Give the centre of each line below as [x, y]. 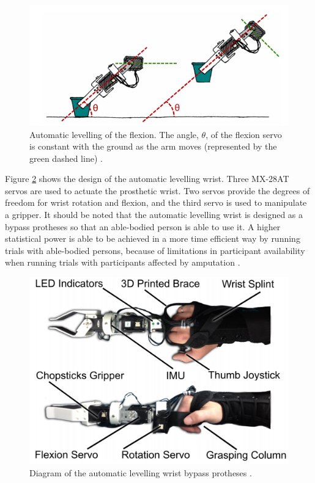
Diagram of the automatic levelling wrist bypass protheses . [141, 472]
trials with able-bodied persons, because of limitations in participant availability [155, 250]
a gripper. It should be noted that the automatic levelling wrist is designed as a [154, 215]
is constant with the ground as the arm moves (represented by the [153, 146]
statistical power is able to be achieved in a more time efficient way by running [153, 238]
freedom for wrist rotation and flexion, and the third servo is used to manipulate [156, 202]
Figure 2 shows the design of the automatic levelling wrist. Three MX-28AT [147, 179]
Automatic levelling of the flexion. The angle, [114, 134]
